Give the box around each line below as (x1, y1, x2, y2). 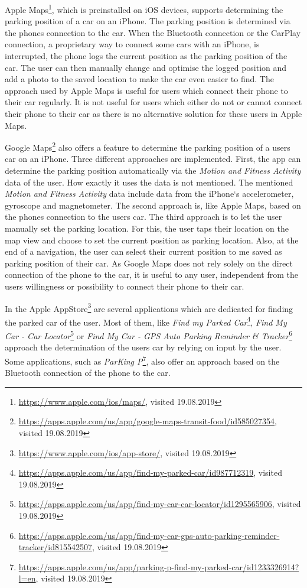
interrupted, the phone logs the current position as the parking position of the (5, 50, 288, 62)
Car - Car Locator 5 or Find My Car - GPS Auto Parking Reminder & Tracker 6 (5, 328, 292, 342)
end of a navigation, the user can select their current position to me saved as (5, 245, 282, 258)
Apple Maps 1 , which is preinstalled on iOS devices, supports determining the (5, 2, 283, 15)
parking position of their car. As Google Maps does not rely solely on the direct (5, 256, 293, 269)
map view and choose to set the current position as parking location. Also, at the (5, 233, 299, 246)
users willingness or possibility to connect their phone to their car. (5, 280, 244, 292)
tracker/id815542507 (18, 541, 92, 553)
